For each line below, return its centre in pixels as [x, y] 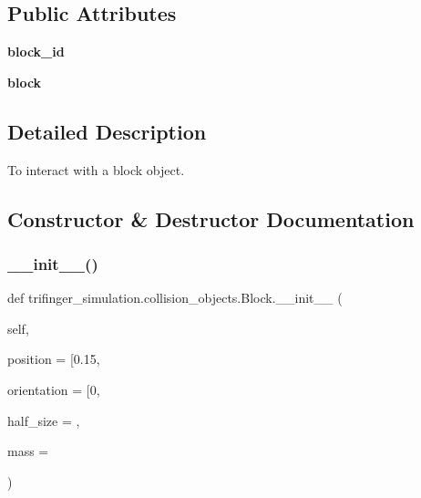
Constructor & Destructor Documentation [211, 218]
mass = [28, 451]
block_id [36, 52]
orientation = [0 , [54, 389]
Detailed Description [107, 131]
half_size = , [44, 420]
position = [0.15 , [54, 359]
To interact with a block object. [96, 169]
